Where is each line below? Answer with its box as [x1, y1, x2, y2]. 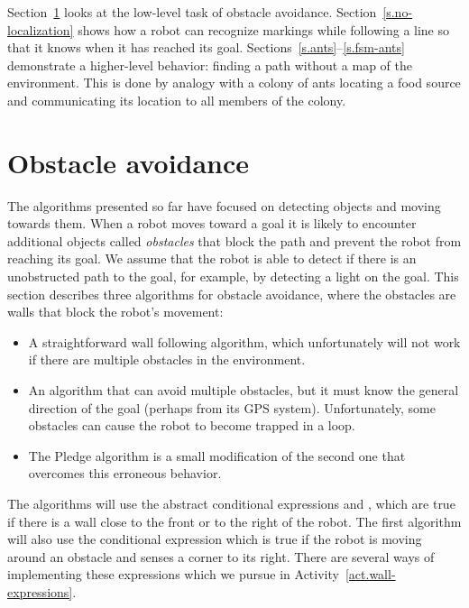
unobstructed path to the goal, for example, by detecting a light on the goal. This [7, 267, 459, 286]
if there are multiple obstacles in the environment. [28, 350, 306, 369]
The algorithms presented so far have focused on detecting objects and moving [7, 196, 441, 215]
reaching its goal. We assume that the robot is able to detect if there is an [7, 249, 417, 268]
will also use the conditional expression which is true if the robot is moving [7, 530, 422, 548]
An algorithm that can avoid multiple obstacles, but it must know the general [28, 381, 459, 400]
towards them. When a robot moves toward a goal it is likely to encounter [7, 214, 417, 233]
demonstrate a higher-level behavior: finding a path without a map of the [7, 55, 413, 74]
